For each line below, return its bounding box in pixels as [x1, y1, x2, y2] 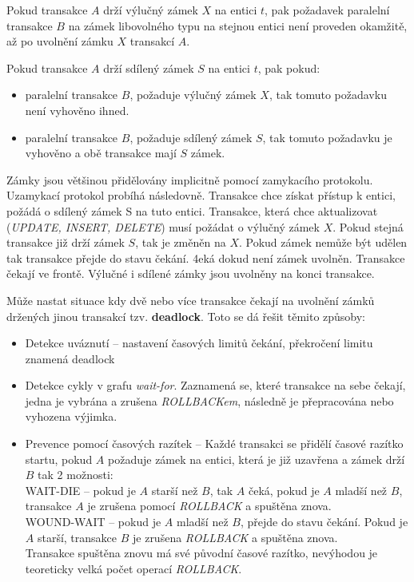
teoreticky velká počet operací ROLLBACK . [25, 560, 242, 576]
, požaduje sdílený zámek [129, 129, 253, 145]
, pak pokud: [257, 59, 320, 76]
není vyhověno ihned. [25, 101, 129, 118]
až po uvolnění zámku [6, 33, 113, 49]
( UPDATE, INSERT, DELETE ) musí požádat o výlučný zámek [6, 218, 320, 235]
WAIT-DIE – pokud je [25, 481, 136, 498]
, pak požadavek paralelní [265, 2, 390, 18]
